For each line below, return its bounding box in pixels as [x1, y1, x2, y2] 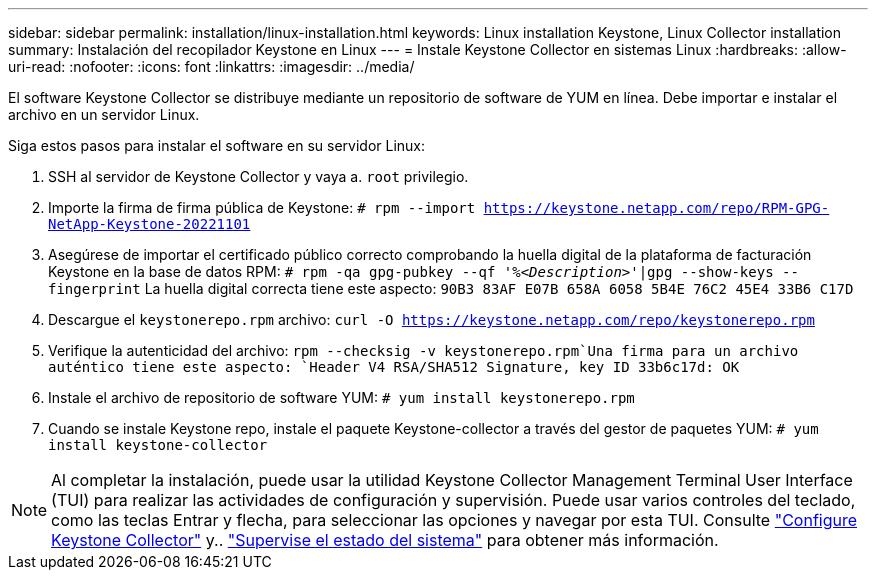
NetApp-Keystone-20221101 [48, 216, 251, 232]
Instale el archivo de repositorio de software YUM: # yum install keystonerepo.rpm [48, 389, 635, 406]
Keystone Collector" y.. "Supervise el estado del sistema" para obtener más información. [51, 530, 719, 550]
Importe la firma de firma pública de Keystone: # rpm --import [48, 199, 476, 216]
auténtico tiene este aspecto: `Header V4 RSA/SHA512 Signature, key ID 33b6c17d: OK [48, 359, 740, 375]
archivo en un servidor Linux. [8, 106, 200, 123]
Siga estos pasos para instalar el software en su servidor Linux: [8, 137, 426, 154]
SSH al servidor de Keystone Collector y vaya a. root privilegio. [48, 168, 469, 185]
